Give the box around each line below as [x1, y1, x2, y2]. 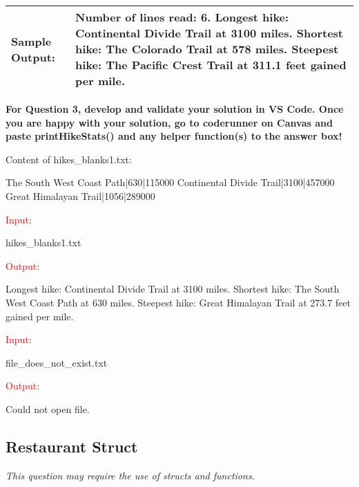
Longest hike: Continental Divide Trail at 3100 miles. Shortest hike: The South [6, 282, 340, 296]
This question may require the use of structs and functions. [6, 468, 255, 482]
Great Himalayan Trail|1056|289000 [6, 188, 155, 203]
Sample [11, 33, 52, 49]
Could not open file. [6, 401, 90, 416]
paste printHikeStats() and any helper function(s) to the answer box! [6, 129, 342, 143]
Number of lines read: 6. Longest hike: [75, 9, 289, 25]
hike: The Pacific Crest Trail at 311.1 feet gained [75, 57, 347, 73]
